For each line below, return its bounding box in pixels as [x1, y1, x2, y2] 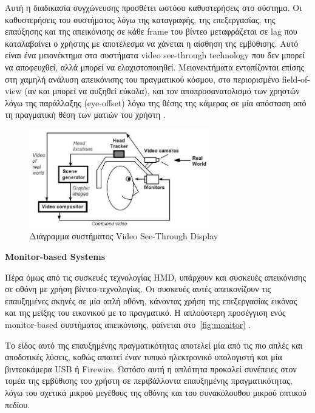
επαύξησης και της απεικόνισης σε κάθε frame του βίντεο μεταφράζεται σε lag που [5, 25, 297, 38]
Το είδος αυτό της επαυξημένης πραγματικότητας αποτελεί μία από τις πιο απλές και [5, 338, 303, 351]
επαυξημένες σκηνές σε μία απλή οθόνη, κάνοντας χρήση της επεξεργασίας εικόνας [5, 294, 297, 307]
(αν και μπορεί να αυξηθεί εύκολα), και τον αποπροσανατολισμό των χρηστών [24, 84, 300, 97]
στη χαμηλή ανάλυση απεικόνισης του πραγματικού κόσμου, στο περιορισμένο [5, 72, 280, 85]
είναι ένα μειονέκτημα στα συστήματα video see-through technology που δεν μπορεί [5, 49, 305, 61]
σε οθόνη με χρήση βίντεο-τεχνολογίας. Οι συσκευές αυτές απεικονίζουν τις [5, 282, 271, 295]
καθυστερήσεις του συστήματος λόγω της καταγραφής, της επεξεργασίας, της [5, 13, 276, 26]
